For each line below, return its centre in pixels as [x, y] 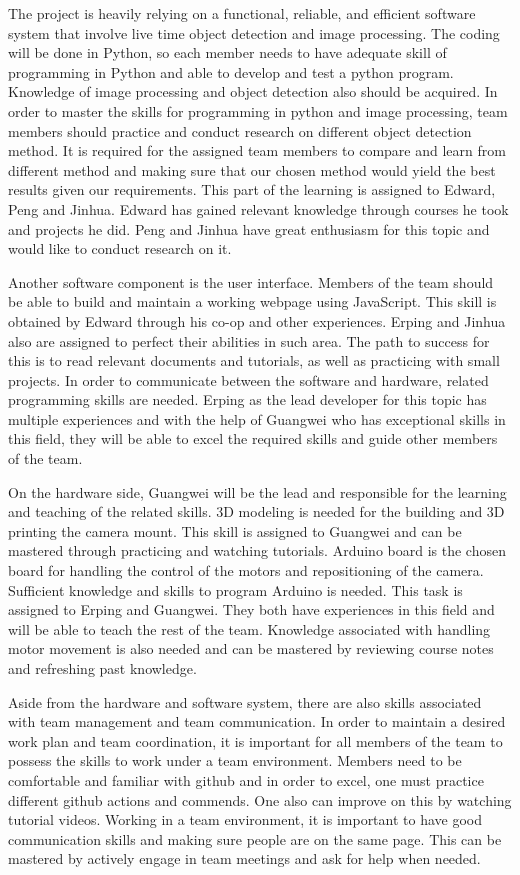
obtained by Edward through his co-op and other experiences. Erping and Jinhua [257, 320]
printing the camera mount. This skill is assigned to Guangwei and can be [235, 530]
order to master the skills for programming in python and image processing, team [258, 110]
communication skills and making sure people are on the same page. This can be [255, 838]
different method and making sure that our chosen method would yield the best [252, 169]
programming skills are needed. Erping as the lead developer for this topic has [247, 399]
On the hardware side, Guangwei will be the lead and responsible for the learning [257, 491]
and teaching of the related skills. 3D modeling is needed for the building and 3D [256, 511]
